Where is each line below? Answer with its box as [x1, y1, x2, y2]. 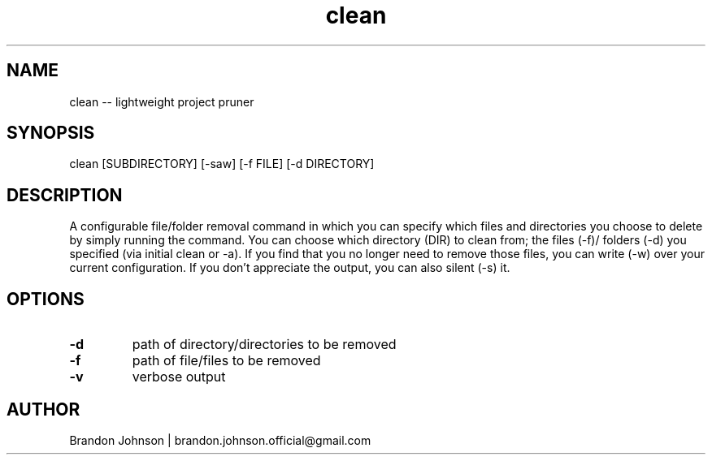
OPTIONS [7, 288, 85, 309]
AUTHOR [7, 399, 80, 420]
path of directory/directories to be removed [132, 336, 397, 353]
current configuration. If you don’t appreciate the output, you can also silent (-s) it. [69, 261, 510, 275]
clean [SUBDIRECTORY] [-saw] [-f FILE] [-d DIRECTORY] [69, 157, 375, 171]
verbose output [132, 368, 226, 386]
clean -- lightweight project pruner [69, 94, 254, 109]
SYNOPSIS [7, 123, 95, 144]
